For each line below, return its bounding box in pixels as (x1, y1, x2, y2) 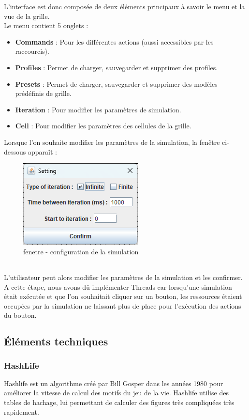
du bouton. (4, 310, 37, 320)
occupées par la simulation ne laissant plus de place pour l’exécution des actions (4, 300, 241, 311)
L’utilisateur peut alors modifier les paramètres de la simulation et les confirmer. (4, 272, 243, 282)
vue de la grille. (4, 11, 50, 21)
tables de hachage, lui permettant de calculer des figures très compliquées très (4, 397, 234, 407)
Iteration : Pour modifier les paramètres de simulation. (15, 104, 181, 114)
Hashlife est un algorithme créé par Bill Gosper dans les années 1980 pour (4, 378, 223, 388)
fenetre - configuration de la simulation (23, 246, 139, 256)
